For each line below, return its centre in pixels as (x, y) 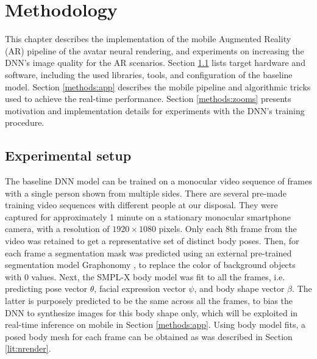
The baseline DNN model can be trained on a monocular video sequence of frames (158, 181)
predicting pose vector (46, 288)
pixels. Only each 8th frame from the (228, 229)
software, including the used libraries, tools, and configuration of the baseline (149, 74)
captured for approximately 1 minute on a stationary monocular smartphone (148, 216)
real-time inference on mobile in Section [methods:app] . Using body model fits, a (155, 325)
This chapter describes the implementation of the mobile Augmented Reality (148, 39)
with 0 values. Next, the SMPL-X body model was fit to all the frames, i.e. (145, 276)
